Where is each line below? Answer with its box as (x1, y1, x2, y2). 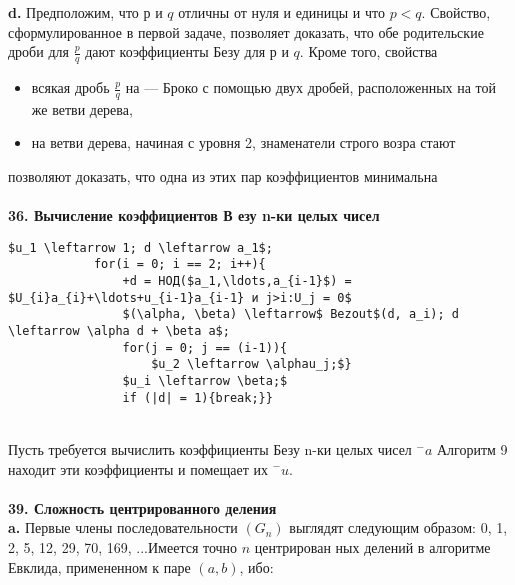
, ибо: (239, 556, 274, 577)
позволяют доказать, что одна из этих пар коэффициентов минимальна (8, 166, 438, 187)
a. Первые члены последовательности (8, 517, 238, 538)
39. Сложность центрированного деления (8, 497, 277, 518)
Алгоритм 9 (436, 438, 508, 459)
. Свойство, (421, 2, 491, 22)
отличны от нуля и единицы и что (178, 2, 385, 22)
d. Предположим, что (8, 2, 139, 22)
